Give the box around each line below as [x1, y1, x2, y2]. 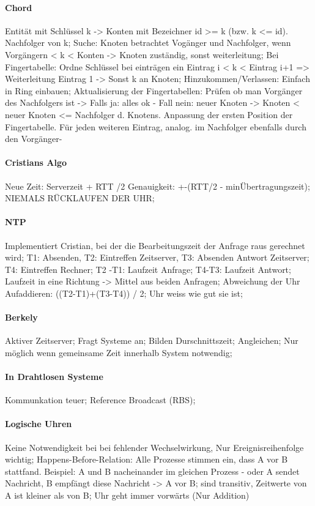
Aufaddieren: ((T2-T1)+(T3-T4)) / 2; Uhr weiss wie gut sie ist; [5, 286, 243, 299]
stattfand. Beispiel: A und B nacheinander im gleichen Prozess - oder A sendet [5, 464, 300, 477]
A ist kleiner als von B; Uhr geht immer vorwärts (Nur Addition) [5, 489, 250, 502]
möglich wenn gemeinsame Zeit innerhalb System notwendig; [5, 346, 232, 359]
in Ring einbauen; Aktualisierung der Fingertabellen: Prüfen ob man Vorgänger [5, 84, 303, 97]
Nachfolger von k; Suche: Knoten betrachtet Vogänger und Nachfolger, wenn [5, 36, 291, 49]
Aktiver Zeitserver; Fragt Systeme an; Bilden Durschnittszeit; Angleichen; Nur [5, 334, 298, 347]
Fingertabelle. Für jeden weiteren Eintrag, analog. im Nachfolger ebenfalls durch [5, 120, 306, 133]
